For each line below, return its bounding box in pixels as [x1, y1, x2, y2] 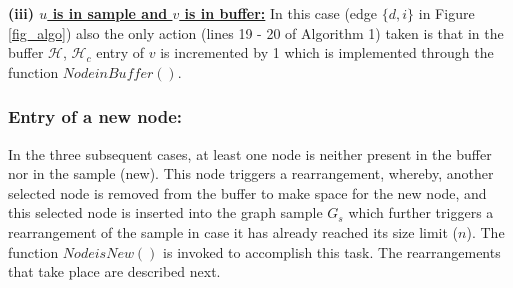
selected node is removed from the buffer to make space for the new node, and [8, 182, 487, 203]
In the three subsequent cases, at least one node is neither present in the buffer [8, 143, 492, 164]
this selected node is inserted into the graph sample [8, 202, 323, 223]
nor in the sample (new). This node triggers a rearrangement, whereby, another [8, 163, 494, 184]
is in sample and [52, 3, 168, 23]
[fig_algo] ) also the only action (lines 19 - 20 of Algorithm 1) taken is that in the [8, 22, 504, 43]
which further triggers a [348, 202, 494, 223]
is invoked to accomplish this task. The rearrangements [163, 241, 501, 262]
